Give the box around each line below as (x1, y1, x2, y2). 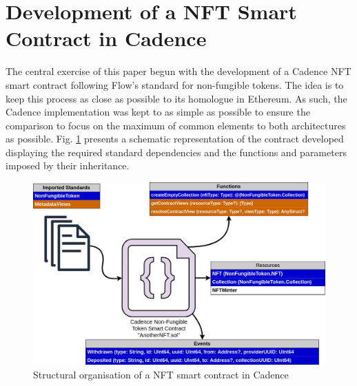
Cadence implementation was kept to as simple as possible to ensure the (6, 105, 310, 119)
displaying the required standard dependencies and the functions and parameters (6, 144, 347, 159)
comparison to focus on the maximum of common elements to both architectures (6, 118, 346, 132)
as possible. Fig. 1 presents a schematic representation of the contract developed (6, 131, 344, 146)
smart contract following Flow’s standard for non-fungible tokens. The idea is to (6, 77, 344, 92)
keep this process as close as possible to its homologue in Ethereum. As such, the (6, 91, 347, 105)
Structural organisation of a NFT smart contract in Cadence (33, 367, 289, 382)
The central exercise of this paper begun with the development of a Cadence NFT (6, 64, 351, 78)
